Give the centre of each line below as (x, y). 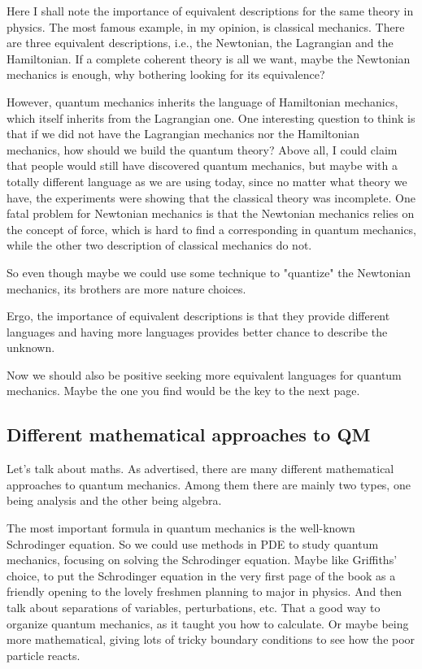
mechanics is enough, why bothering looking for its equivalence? (166, 74)
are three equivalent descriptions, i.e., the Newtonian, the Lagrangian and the (200, 43)
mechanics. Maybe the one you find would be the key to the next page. (183, 391)
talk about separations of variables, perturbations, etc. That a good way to (194, 608)
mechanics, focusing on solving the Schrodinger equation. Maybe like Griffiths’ (202, 560)
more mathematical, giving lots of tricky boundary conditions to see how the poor (211, 639)
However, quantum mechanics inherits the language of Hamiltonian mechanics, (202, 101)
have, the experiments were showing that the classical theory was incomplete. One (211, 197)
